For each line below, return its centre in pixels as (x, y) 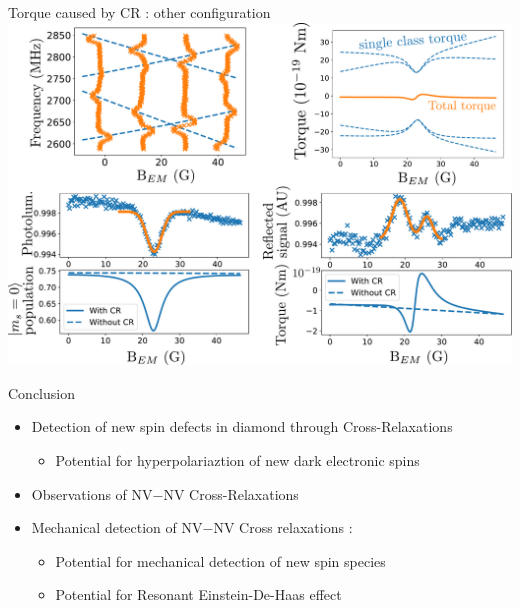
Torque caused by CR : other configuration (139, 12)
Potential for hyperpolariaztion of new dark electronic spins (237, 459)
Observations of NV (92, 493)
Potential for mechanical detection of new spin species (220, 560)
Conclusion (41, 392)
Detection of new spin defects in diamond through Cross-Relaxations (242, 426)
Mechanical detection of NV (117, 527)
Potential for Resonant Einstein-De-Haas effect (198, 594)
